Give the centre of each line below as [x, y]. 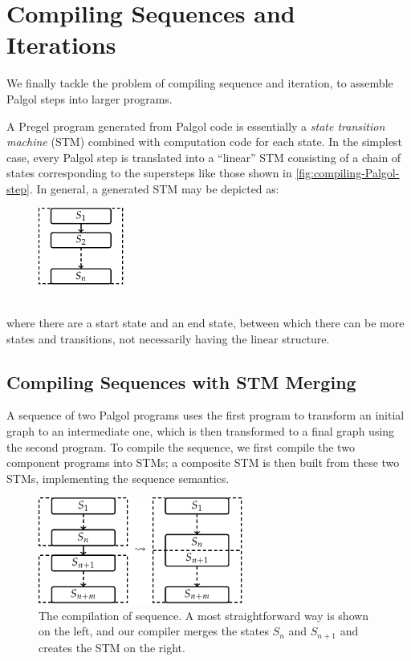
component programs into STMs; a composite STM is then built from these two [203, 462]
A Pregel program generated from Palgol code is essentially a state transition [196, 126]
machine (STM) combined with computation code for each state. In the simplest [204, 142]
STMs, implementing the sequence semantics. [118, 478]
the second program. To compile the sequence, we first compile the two [181, 446]
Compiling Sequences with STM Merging [181, 381]
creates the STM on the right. [112, 647]
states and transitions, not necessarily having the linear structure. [168, 338]
